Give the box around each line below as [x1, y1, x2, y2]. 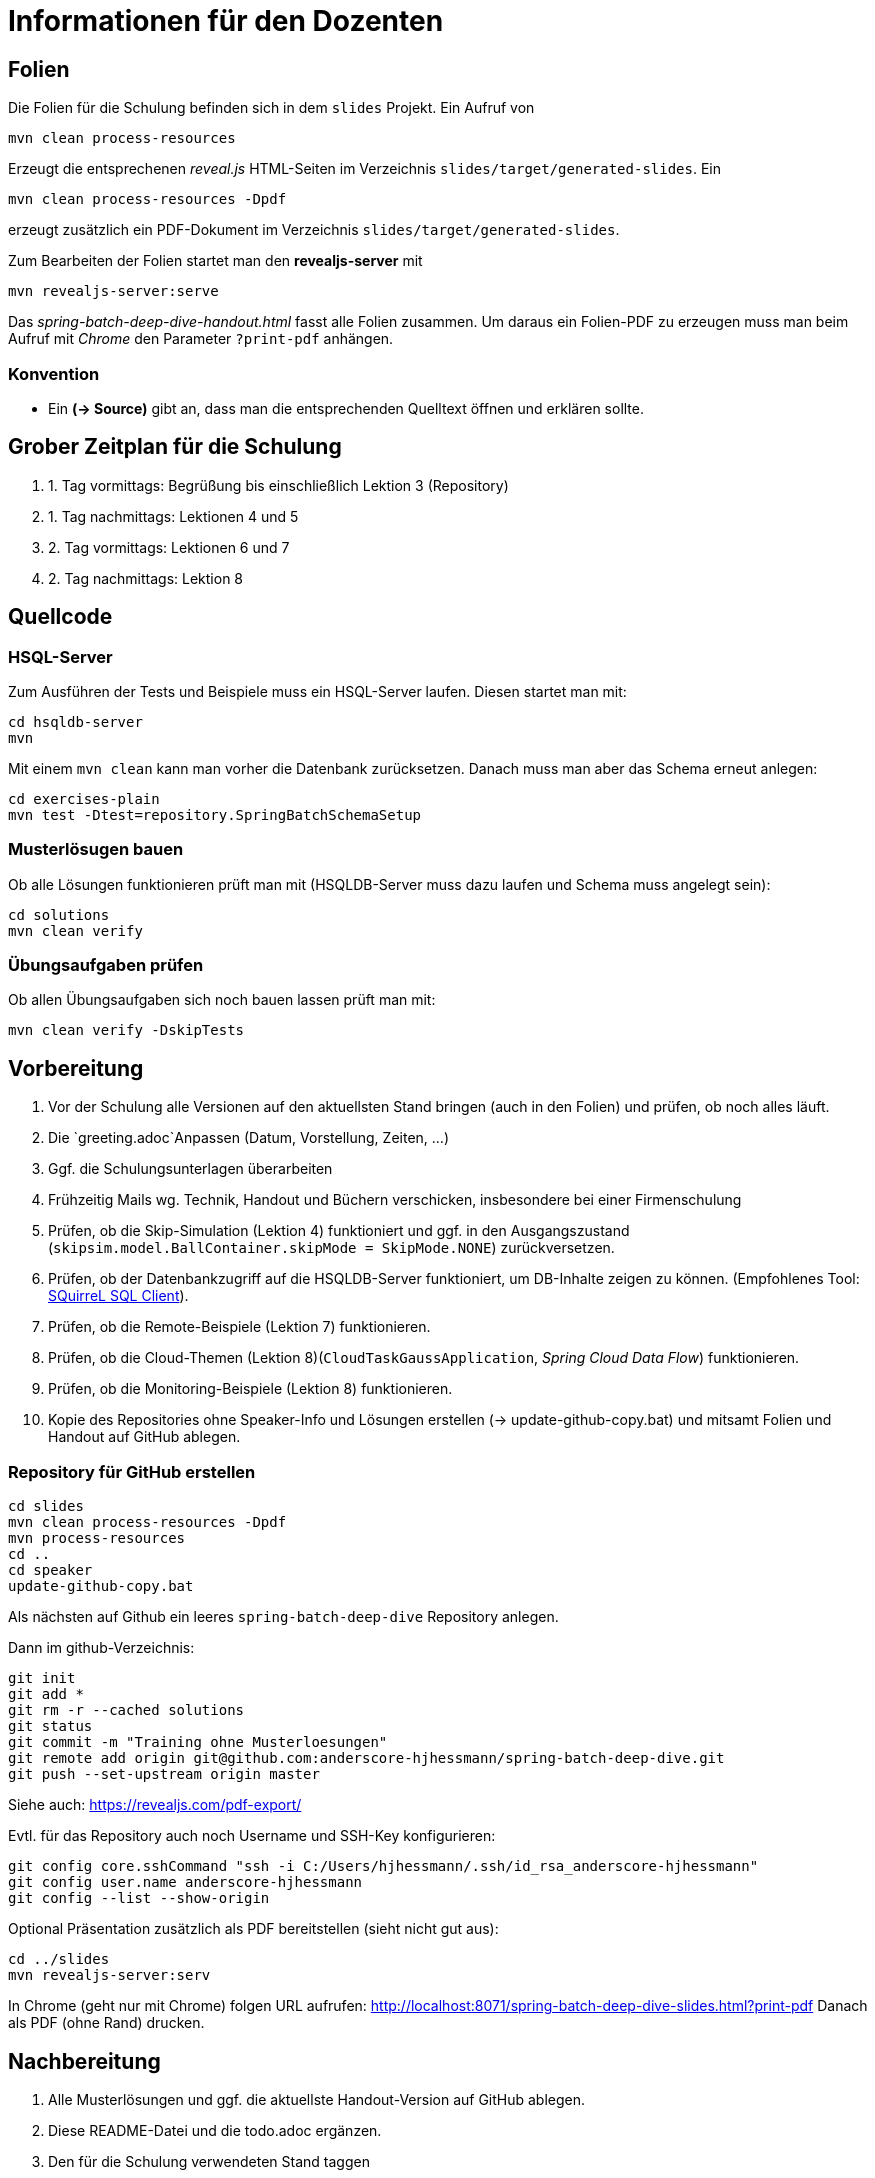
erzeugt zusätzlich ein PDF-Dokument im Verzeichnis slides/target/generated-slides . [8, 221, 620, 239]
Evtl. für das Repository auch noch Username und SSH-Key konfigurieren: [8, 1827, 496, 1845]
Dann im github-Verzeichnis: [8, 1639, 195, 1657]
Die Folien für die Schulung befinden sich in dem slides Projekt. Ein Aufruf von [8, 99, 535, 117]
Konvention [8, 363, 100, 384]
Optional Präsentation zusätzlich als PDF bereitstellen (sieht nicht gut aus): [8, 1920, 499, 1938]
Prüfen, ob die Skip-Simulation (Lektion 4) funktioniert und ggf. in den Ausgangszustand [48, 1222, 630, 1240]
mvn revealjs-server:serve [8, 283, 219, 300]
